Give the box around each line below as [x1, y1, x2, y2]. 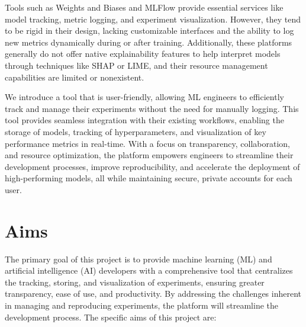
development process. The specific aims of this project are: [5, 310, 217, 323]
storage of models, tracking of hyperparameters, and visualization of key [5, 125, 266, 137]
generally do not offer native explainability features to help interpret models [5, 47, 281, 60]
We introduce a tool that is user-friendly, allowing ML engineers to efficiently [5, 91, 284, 103]
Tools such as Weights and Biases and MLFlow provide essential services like [5, 1, 284, 13]
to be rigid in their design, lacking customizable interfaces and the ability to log [5, 24, 294, 37]
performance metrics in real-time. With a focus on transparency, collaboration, [5, 137, 290, 149]
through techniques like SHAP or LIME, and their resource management [5, 59, 268, 71]
